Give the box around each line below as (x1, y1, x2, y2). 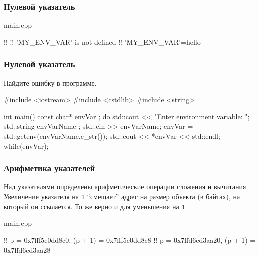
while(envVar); (4, 140, 49, 151)
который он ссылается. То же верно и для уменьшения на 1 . (4, 201, 187, 211)
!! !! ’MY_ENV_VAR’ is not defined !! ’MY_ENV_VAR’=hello (4, 36, 201, 47)
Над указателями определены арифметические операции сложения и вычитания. (4, 181, 248, 192)
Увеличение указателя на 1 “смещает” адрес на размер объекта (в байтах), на (4, 191, 240, 201)
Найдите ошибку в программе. (4, 77, 97, 88)
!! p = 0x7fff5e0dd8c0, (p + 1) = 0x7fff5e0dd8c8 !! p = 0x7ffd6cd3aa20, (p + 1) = (4, 234, 256, 245)
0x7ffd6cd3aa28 (4, 244, 51, 255)
